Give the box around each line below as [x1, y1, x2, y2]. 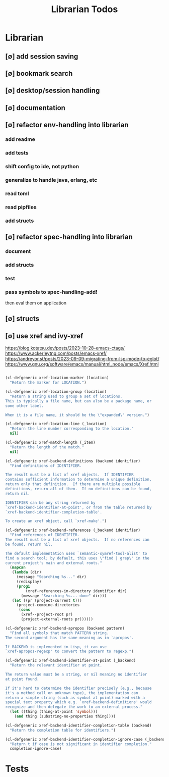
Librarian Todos [51, 4, 118, 15]
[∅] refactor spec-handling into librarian [5, 232, 133, 241]
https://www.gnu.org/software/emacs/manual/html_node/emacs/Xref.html [5, 361, 159, 367]
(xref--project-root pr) [21, 612, 73, 617]
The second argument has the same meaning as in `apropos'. [5, 635, 134, 640]
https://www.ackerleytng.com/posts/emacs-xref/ [5, 350, 107, 356]
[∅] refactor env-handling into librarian [5, 121, 129, 129]
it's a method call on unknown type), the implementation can [5, 690, 138, 695]
